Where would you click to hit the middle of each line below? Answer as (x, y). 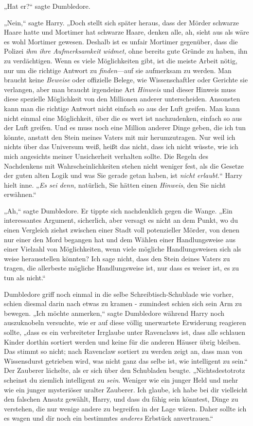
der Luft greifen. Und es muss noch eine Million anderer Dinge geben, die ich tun (125, 127)
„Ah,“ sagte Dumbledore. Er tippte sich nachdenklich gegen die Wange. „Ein (118, 210)
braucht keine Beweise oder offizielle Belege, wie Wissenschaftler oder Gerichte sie (126, 80)
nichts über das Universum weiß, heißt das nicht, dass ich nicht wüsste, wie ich (121, 146)
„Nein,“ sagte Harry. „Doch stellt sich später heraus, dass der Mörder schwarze (121, 22)
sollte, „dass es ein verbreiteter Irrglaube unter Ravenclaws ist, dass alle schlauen (125, 332)
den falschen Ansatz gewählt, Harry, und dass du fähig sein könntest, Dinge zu (121, 399)
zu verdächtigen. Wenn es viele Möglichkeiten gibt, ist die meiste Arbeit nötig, (121, 60)
